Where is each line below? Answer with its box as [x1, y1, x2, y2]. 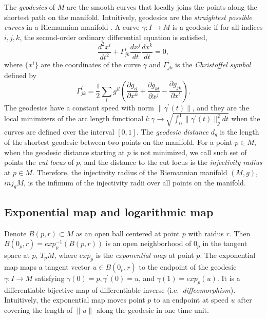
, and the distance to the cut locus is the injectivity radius [80, 157, 262, 167]
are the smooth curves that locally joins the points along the [67, 2, 257, 12]
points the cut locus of [4, 157, 74, 167]
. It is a [217, 272, 240, 283]
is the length [220, 126, 259, 137]
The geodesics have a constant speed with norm [4, 102, 154, 112]
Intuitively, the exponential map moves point [4, 294, 145, 305]
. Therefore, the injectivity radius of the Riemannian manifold [32, 166, 227, 177]
